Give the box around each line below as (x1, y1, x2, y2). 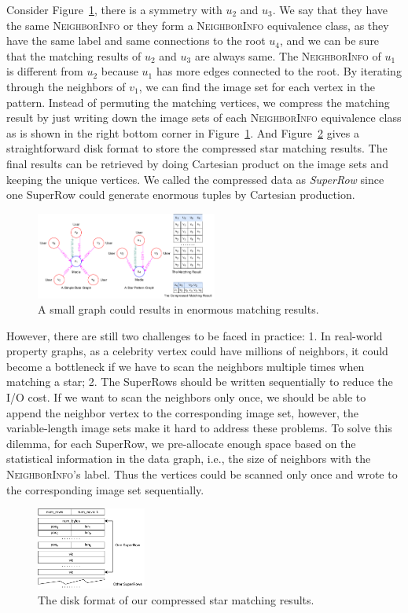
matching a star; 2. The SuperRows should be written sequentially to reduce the (6, 373, 393, 390)
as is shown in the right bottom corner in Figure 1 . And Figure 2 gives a (6, 124, 359, 141)
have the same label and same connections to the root (6, 32, 266, 49)
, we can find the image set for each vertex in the (138, 78, 375, 94)
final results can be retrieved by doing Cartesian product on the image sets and (6, 155, 388, 171)
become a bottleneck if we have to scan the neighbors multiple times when (6, 358, 365, 374)
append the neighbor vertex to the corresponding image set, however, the (6, 404, 358, 420)
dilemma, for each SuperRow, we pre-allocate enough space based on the (6, 435, 356, 451)
